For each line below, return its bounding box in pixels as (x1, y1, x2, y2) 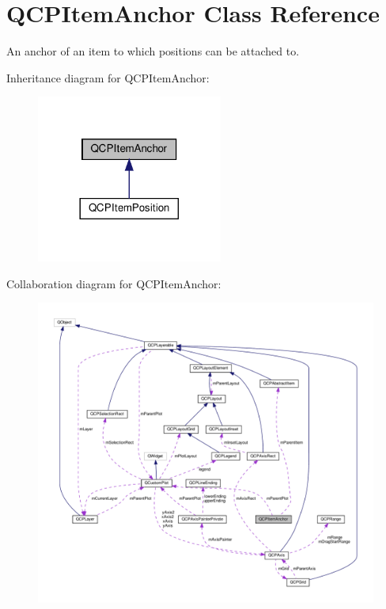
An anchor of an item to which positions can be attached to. (6, 43, 300, 59)
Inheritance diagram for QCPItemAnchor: (6, 69, 210, 86)
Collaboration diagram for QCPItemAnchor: (6, 275, 221, 291)
